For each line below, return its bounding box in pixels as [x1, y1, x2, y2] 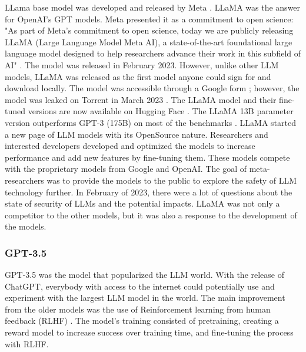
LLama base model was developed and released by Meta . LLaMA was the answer [5, 1, 301, 13]
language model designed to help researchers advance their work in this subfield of [5, 47, 301, 59]
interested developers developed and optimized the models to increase [5, 140, 255, 152]
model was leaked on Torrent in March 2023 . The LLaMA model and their [5, 93, 277, 105]
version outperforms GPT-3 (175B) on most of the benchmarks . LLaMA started [5, 116, 296, 128]
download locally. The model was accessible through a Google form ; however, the [5, 82, 300, 94]
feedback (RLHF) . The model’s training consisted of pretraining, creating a [5, 314, 279, 327]
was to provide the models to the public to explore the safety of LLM [46, 174, 297, 186]
